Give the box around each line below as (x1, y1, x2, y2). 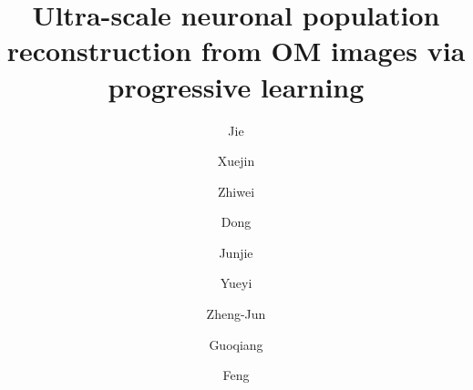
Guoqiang (209, 334, 263, 354)
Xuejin (217, 151, 255, 170)
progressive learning (108, 67, 365, 105)
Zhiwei (217, 181, 255, 200)
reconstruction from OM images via (6, 32, 466, 69)
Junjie (219, 242, 253, 262)
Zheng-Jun (206, 304, 266, 323)
